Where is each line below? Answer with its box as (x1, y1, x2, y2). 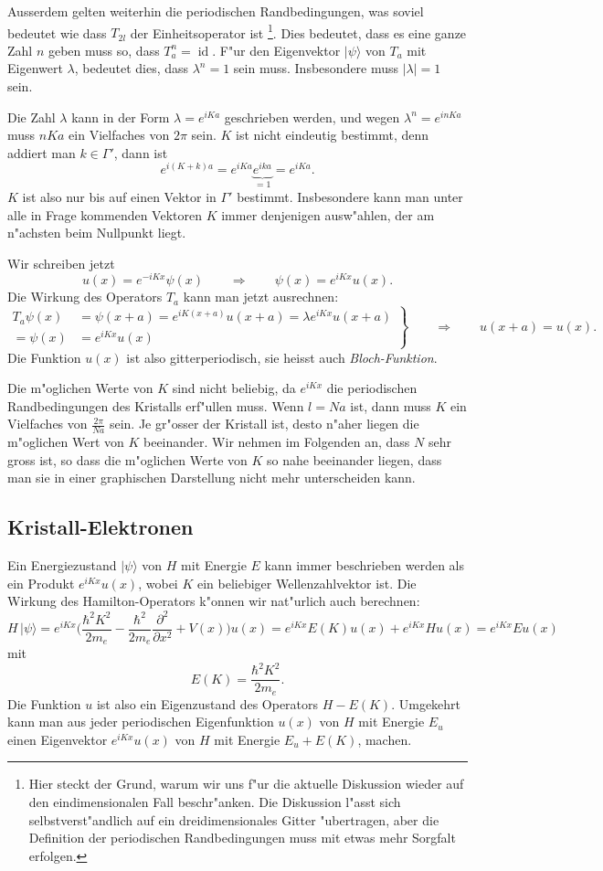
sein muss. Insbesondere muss (233, 58, 399, 78)
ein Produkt (7, 573, 75, 592)
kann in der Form (71, 107, 170, 126)
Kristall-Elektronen (7, 513, 194, 541)
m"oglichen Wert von (7, 432, 124, 451)
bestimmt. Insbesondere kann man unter (237, 186, 463, 206)
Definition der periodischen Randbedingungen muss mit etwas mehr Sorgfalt (28, 828, 456, 847)
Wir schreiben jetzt (7, 253, 115, 272)
